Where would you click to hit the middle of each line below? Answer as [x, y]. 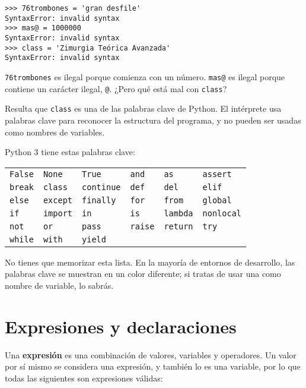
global [217, 200]
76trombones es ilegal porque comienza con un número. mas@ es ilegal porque [145, 76]
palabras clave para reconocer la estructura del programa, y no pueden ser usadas [153, 120]
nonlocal [222, 213]
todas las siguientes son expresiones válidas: [84, 378]
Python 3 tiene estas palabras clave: [70, 152]
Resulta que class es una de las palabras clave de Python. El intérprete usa [143, 108]
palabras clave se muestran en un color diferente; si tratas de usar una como [143, 274]
